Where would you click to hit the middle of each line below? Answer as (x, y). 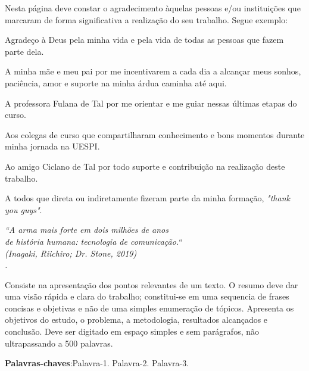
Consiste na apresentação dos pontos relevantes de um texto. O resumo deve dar (152, 284)
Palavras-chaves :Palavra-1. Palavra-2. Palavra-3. (97, 363)
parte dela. (24, 51)
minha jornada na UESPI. (52, 146)
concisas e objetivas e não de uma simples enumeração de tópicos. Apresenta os (149, 308)
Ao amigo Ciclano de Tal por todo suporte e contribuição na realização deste (145, 166)
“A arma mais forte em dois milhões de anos (87, 230)
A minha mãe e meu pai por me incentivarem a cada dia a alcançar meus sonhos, (153, 71)
